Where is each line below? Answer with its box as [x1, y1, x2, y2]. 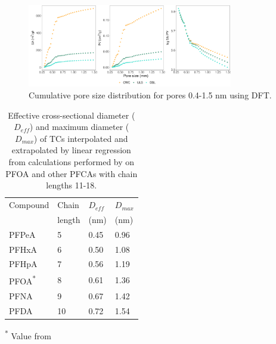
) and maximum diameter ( [29, 120, 129, 133]
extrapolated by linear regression [11, 144, 131, 156]
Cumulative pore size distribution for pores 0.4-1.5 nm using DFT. [29, 89, 272, 101]
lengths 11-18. [46, 179, 97, 191]
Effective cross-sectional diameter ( [8, 109, 135, 121]
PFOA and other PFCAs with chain [5, 167, 138, 179]
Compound [9, 199, 49, 211]
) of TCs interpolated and [33, 132, 128, 144]
